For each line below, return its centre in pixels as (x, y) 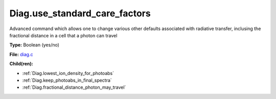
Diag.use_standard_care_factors (80, 13)
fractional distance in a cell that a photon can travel (63, 35)
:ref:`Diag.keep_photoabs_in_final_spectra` (67, 80)
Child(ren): (21, 64)
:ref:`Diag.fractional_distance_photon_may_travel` (74, 87)
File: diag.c (21, 54)
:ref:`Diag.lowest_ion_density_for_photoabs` (68, 73)
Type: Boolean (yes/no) (34, 45)
